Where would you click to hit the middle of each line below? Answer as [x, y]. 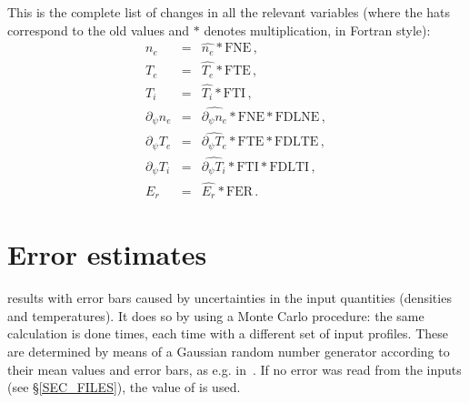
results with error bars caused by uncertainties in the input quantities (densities [230, 298]
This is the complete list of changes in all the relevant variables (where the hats [229, 12]
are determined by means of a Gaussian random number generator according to [229, 352]
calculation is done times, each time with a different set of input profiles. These [228, 333]
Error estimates [107, 254]
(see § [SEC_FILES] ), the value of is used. [124, 387]
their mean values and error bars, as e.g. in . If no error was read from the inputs [234, 369]
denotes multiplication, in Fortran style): [317, 30]
